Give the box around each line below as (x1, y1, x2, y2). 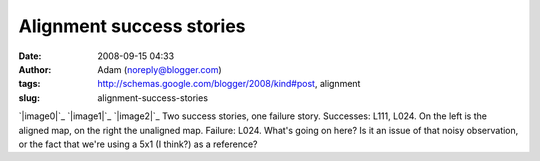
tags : (18, 78, 41, 90)
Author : (18, 63, 52, 75)
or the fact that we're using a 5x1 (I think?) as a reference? (18, 138, 258, 150)
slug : (18, 91, 40, 104)
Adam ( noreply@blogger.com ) (97, 63, 222, 75)
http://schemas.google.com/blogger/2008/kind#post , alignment (97, 78, 361, 90)
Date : (18, 50, 42, 62)
